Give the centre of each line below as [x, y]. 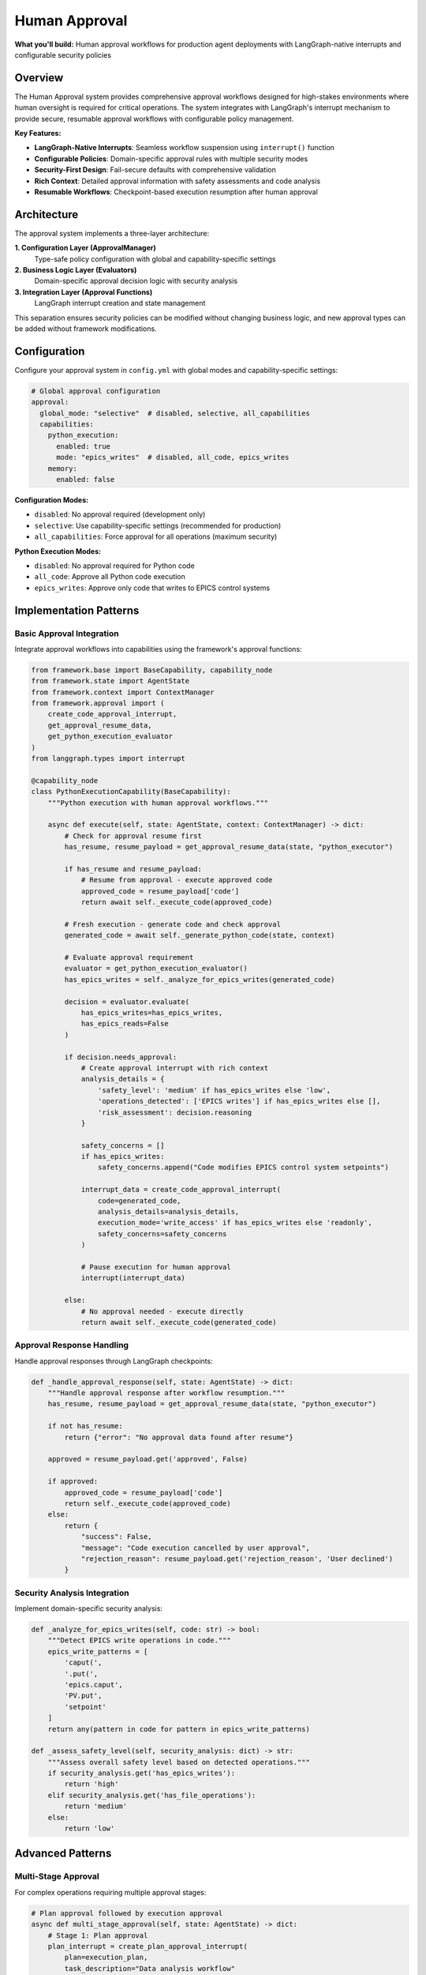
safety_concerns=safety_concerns [162, 1234]
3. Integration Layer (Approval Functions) [84, 292]
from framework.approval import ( [98, 703]
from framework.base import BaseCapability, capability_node [152, 670]
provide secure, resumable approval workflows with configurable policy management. [154, 118]
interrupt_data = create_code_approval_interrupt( [181, 1190]
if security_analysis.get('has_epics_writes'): [142, 1773]
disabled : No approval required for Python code [114, 566]
